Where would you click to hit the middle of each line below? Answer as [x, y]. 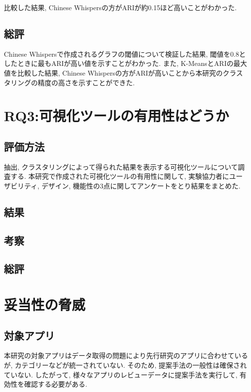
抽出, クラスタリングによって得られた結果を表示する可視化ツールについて [121, 166]
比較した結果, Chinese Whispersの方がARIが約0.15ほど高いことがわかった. [120, 7]
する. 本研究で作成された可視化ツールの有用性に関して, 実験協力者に [120, 176]
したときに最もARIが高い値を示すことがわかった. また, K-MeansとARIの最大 [125, 63]
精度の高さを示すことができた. [86, 82]
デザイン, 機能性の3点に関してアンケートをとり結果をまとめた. [141, 185]
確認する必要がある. [55, 384]
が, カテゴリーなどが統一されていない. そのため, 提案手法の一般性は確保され [125, 365]
